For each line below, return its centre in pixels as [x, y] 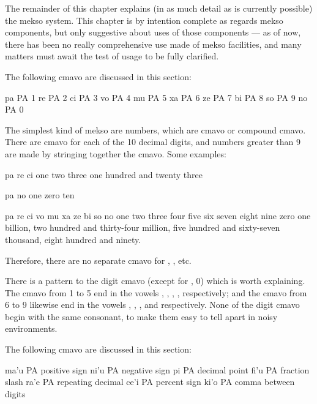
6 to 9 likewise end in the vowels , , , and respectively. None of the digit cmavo [152, 305]
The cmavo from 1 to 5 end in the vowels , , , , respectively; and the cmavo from [156, 292]
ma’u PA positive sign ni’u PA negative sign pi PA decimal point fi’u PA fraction [157, 369]
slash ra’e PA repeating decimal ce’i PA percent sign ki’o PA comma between [150, 382]
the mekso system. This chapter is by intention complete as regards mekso [144, 20]
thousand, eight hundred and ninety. [73, 239]
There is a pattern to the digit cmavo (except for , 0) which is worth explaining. [155, 281]
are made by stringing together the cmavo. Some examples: [116, 153]
